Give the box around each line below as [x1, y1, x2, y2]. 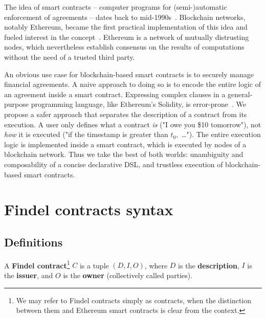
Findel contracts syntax [4, 199, 173, 220]
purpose [4, 99, 29, 109]
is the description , [178, 260, 239, 270]
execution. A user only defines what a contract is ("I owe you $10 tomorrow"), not [4, 119, 261, 129]
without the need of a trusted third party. [4, 51, 135, 62]
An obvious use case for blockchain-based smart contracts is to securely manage [4, 69, 254, 79]
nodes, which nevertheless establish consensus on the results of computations [4, 41, 245, 52]
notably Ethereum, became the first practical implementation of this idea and [4, 21, 248, 32]
